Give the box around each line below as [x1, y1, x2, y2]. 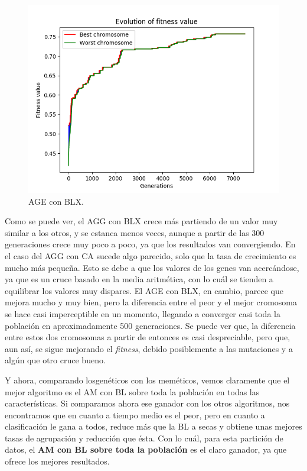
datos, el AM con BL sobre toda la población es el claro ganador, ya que [5, 443, 287, 456]
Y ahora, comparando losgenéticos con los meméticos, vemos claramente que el [5, 373, 290, 386]
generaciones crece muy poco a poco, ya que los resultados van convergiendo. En [5, 238, 296, 250]
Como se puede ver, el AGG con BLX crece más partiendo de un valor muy [5, 215, 278, 227]
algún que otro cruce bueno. [5, 354, 106, 366]
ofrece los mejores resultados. [5, 455, 110, 467]
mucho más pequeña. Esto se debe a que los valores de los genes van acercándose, [5, 261, 299, 273]
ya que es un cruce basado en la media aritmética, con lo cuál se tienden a [5, 273, 273, 285]
